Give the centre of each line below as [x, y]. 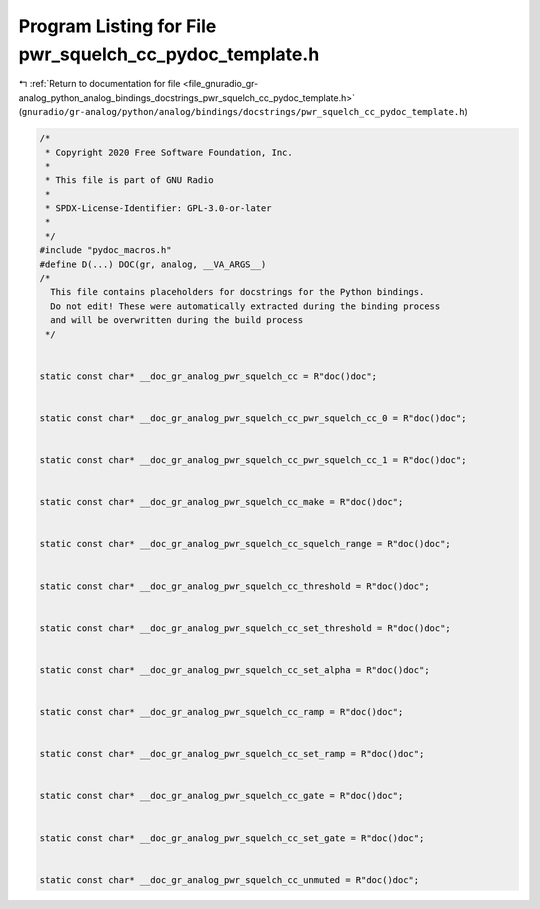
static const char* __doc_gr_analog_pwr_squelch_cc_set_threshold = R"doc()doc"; [245, 628]
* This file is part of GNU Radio [129, 180]
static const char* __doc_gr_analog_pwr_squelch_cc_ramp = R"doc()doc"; [221, 712]
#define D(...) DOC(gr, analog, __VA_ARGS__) [153, 264]
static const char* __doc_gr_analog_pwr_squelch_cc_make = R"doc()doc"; [221, 502]
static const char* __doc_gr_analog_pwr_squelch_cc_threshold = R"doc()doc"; [234, 586]
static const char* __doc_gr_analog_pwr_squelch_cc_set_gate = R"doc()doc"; [232, 838]
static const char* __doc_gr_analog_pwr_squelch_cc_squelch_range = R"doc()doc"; [245, 544]
